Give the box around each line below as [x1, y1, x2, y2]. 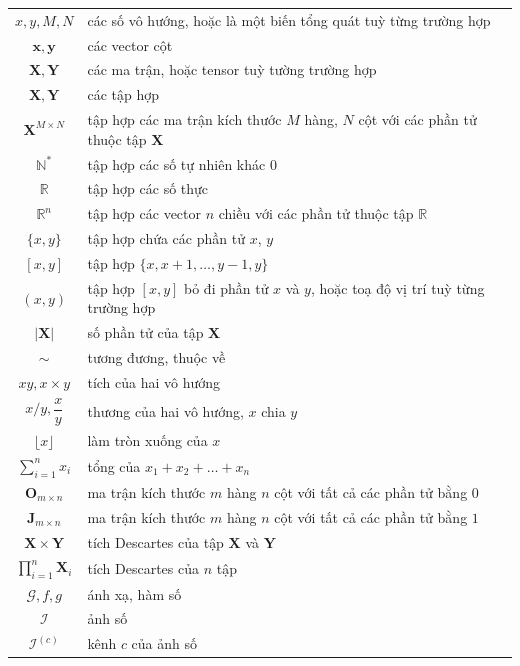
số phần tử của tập [87, 322, 204, 343]
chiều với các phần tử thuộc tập [218, 203, 414, 224]
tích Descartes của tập [87, 531, 224, 552]
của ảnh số [131, 633, 198, 654]
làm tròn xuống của [87, 430, 208, 451]
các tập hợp [87, 84, 159, 105]
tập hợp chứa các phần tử [87, 228, 245, 249]
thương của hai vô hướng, [87, 400, 244, 421]
